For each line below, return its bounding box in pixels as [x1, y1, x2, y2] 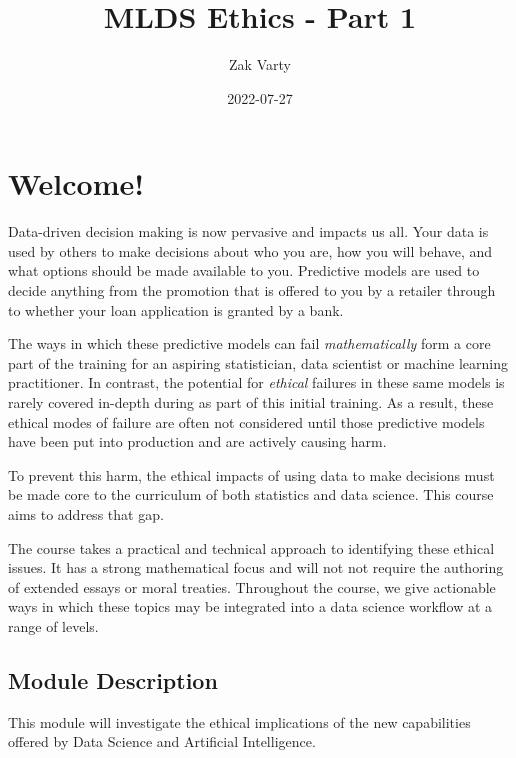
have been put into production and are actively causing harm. [8, 431, 387, 452]
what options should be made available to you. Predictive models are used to [8, 260, 480, 281]
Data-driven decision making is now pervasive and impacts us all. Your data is [8, 221, 489, 242]
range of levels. [8, 615, 99, 636]
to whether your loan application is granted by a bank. [8, 299, 344, 320]
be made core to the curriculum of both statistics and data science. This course [8, 484, 494, 505]
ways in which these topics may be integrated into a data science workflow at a [8, 596, 493, 617]
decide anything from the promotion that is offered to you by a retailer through [8, 280, 496, 301]
